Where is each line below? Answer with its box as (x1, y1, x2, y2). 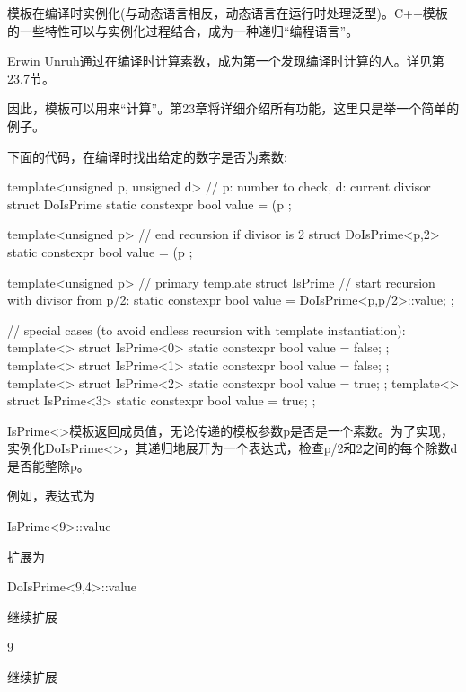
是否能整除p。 (7, 456, 90, 475)
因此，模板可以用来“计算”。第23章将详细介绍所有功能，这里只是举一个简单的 (7, 99, 460, 118)
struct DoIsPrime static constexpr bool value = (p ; (7, 194, 292, 213)
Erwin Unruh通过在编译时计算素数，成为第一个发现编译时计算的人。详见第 (7, 51, 444, 70)
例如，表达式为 (7, 486, 95, 505)
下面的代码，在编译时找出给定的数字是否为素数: (7, 146, 287, 165)
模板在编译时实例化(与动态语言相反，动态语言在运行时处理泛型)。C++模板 (7, 4, 448, 22)
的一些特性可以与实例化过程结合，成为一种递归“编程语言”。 (7, 21, 359, 40)
